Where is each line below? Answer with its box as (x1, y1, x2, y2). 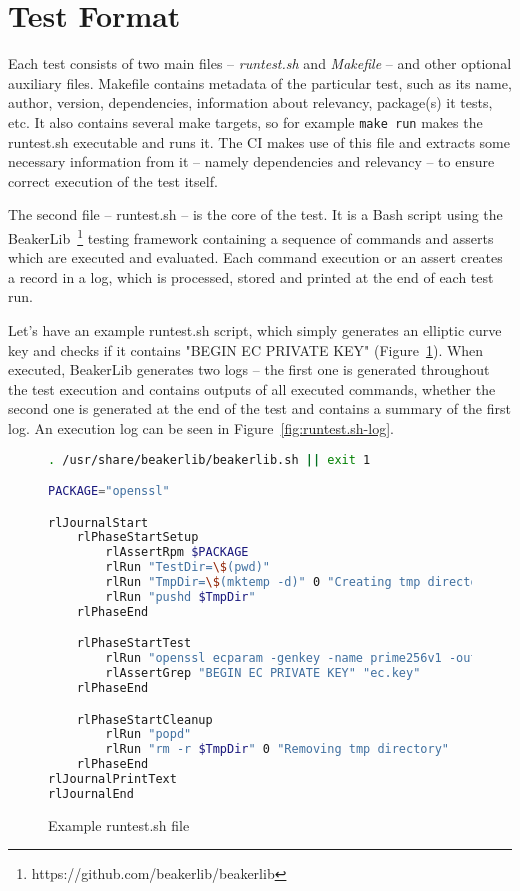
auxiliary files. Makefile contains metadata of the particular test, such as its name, (8, 72, 512, 93)
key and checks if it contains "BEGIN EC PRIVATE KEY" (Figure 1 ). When (8, 339, 484, 360)
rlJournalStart (48, 515, 149, 530)
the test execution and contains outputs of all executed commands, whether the (8, 378, 496, 399)
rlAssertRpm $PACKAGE (105, 545, 249, 560)
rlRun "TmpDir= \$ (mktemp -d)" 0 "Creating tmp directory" (105, 575, 500, 590)
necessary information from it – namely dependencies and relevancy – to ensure (8, 151, 495, 172)
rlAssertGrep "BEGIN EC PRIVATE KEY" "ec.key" (105, 666, 421, 681)
